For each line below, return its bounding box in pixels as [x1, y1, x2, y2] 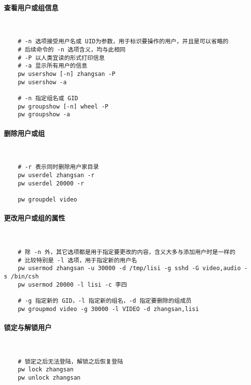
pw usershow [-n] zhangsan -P [18, 71, 116, 78]
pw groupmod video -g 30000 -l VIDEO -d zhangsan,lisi [18, 305, 199, 312]
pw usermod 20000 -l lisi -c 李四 [18, 281, 127, 288]
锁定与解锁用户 [4, 322, 52, 332]
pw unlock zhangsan [18, 374, 81, 381]
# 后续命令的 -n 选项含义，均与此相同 [18, 46, 125, 54]
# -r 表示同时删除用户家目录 [18, 164, 99, 171]
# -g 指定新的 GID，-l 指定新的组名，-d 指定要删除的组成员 [18, 297, 192, 304]
